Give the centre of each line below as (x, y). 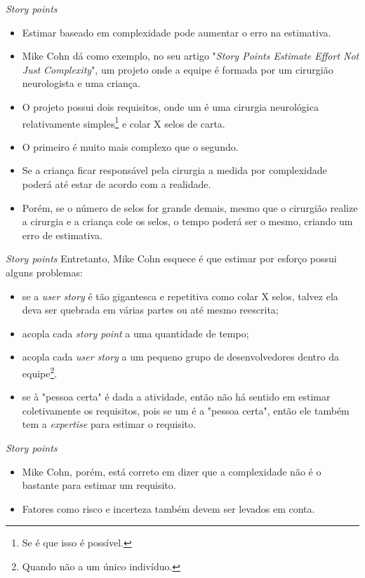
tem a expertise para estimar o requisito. (109, 424)
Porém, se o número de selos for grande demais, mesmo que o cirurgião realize (190, 207)
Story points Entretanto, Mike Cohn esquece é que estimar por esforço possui (171, 258)
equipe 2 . (40, 372)
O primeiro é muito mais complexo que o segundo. (130, 146)
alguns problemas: (44, 272)
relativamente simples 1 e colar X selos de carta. (124, 122)
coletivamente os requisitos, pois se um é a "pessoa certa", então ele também (186, 410)
